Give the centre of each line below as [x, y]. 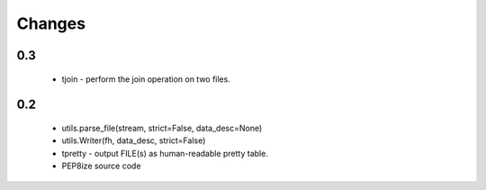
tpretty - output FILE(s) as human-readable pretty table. [165, 153]
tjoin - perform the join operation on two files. [146, 79]
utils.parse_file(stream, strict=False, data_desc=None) [162, 128]
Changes [51, 23]
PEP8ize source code [101, 166]
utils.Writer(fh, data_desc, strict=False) [134, 140]
